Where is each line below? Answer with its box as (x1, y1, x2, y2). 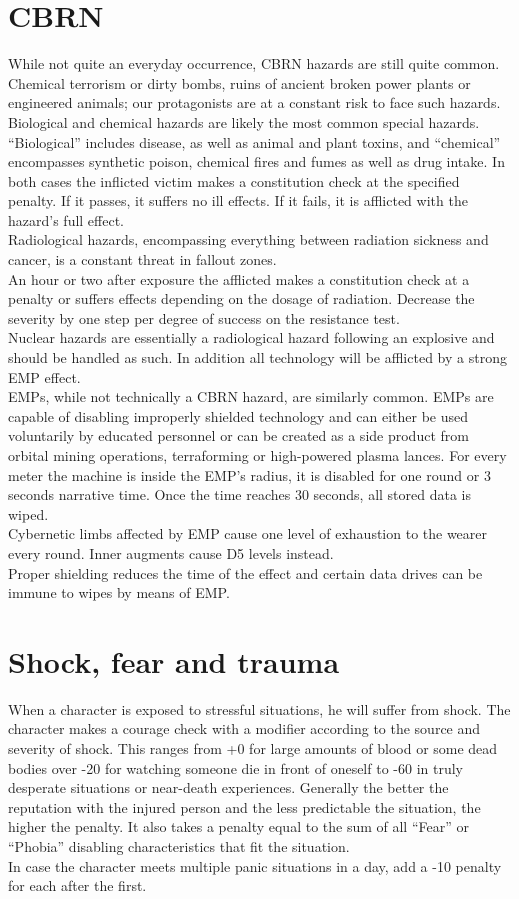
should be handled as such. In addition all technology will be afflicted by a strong (8, 347, 507, 368)
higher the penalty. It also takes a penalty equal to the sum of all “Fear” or (8, 816, 469, 837)
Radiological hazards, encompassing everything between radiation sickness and (8, 229, 489, 250)
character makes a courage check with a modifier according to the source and (8, 718, 481, 739)
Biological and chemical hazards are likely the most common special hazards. (8, 111, 480, 132)
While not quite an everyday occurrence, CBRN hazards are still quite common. (8, 53, 500, 74)
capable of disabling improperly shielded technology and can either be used (8, 405, 469, 426)
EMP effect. (8, 366, 81, 387)
